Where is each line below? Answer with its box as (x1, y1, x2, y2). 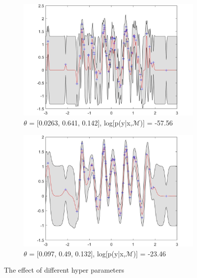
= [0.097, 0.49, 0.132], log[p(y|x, (29, 248, 126, 258)
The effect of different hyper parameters (4, 265, 125, 275)
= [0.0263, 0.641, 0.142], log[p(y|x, (29, 118, 132, 128)
